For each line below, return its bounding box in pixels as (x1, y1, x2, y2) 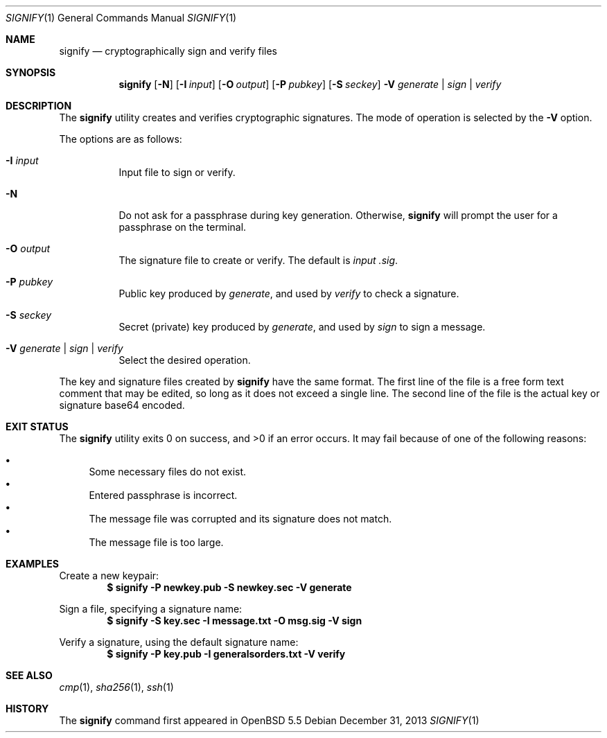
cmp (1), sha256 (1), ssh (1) (59, 681, 174, 693)
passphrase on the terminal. (118, 221, 247, 233)
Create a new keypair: (59, 570, 159, 581)
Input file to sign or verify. (118, 166, 236, 178)
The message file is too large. (89, 536, 224, 548)
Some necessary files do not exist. (89, 466, 247, 477)
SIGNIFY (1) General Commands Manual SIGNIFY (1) (6, 12, 237, 24)
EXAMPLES (6, 558, 59, 570)
